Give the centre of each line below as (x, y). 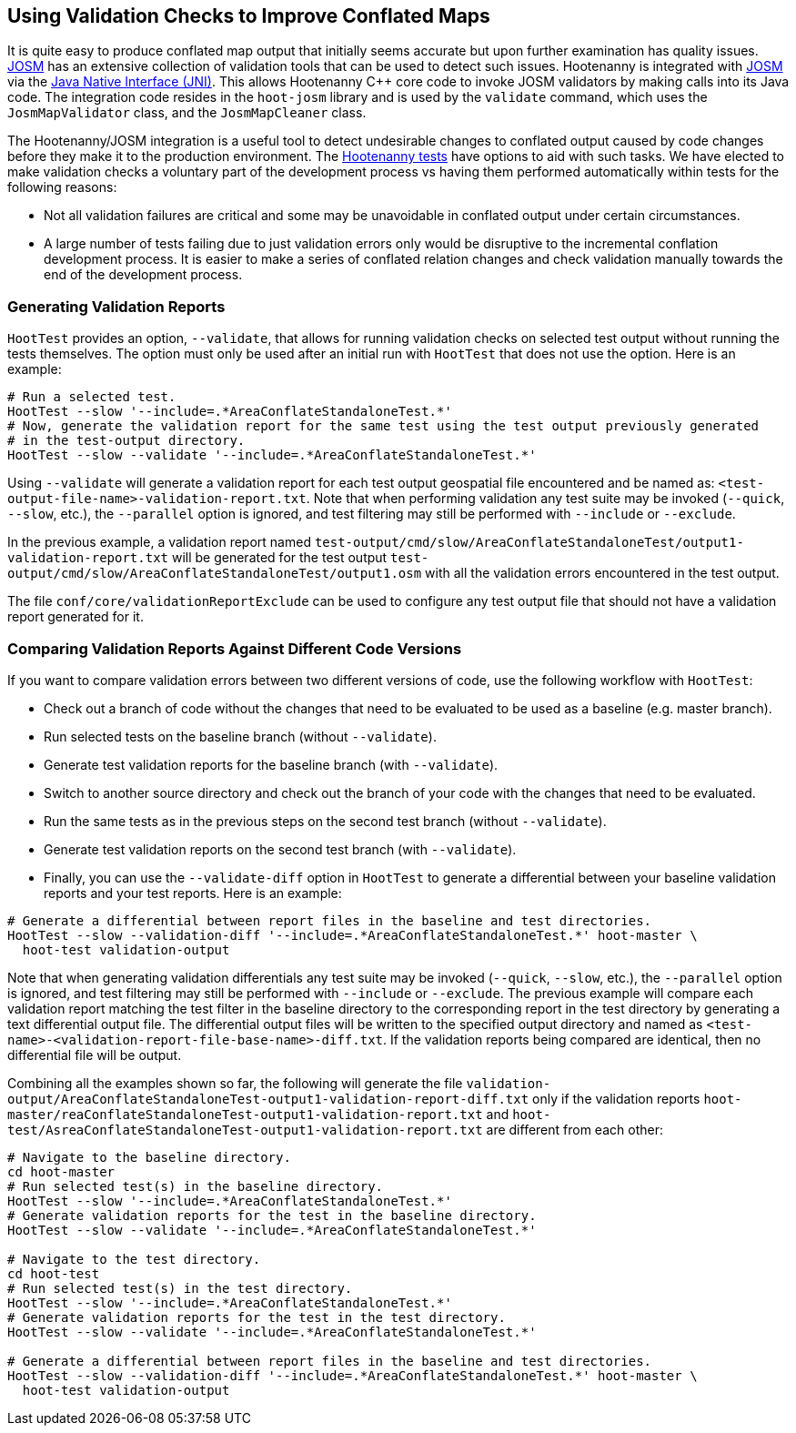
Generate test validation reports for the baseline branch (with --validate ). (271, 764)
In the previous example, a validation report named (159, 542)
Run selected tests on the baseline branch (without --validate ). (240, 736)
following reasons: (62, 187)
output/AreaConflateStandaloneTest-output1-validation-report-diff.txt (268, 1099)
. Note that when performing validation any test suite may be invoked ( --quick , (545, 499)
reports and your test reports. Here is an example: (193, 893)
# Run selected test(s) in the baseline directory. (196, 1186)
